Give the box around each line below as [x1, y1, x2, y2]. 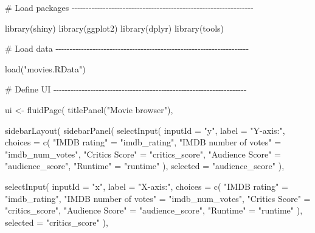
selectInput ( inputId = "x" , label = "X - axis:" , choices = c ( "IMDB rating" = [5, 179, 288, 192]
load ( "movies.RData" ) [5, 62, 86, 75]
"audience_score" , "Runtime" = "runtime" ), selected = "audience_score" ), [5, 159, 285, 172]
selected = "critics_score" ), [5, 215, 108, 228]
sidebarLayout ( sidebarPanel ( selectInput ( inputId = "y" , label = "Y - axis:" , [5, 123, 285, 136]
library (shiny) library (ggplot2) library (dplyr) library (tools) [5, 21, 224, 34]
